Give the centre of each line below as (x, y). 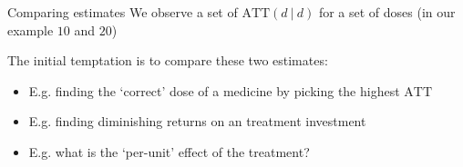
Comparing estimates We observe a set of (123, 12)
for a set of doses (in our (387, 12)
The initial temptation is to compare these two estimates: (168, 60)
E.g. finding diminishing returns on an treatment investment (197, 121)
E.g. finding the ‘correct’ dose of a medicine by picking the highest (214, 90)
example (31, 29)
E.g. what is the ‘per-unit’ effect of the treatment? (169, 151)
